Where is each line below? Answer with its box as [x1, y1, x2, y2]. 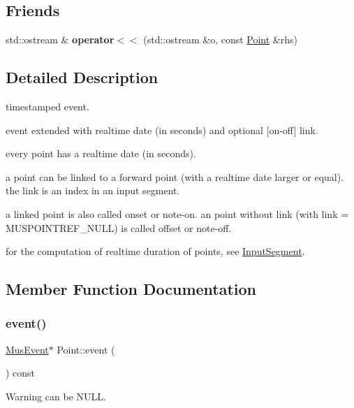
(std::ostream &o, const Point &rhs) [143, 32, 297, 47]
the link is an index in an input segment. [6, 183, 180, 198]
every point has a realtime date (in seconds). [6, 146, 196, 161]
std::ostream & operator [6, 32, 115, 47]
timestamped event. [6, 99, 89, 113]
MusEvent [6, 342, 49, 356]
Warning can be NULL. [6, 388, 106, 403]
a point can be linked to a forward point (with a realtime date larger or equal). [6, 169, 344, 184]
